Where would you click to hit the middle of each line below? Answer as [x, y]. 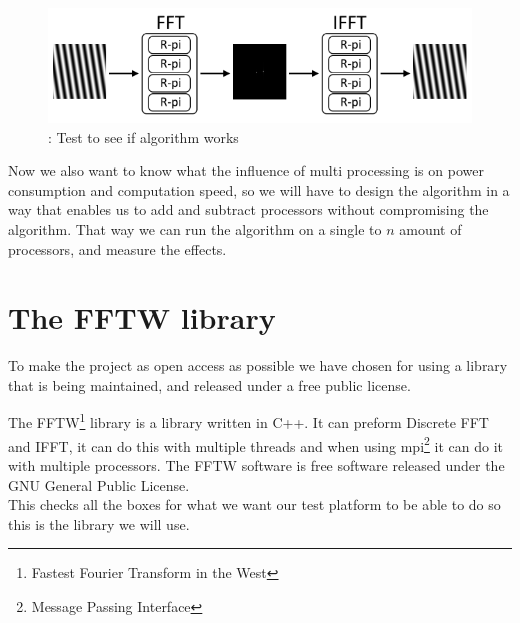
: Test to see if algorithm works [143, 136]
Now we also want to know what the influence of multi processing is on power [246, 170]
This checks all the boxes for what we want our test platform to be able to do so [254, 504]
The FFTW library [142, 317]
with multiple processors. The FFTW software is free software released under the [256, 464]
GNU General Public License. [99, 484]
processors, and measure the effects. [117, 248]
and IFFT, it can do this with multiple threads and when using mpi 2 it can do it [255, 444]
